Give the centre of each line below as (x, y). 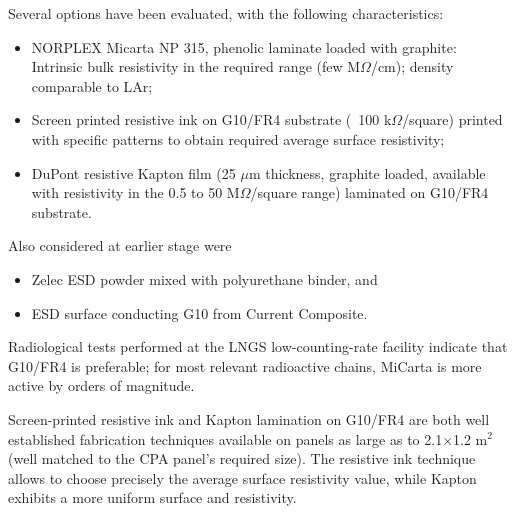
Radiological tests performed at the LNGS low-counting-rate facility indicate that (258, 346)
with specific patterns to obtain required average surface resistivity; (238, 138)
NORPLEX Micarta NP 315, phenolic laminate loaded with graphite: (244, 46)
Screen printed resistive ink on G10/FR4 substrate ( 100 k (211, 119)
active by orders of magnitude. (101, 385)
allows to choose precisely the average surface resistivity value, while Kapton (242, 477)
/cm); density (412, 66)
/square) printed (452, 119)
